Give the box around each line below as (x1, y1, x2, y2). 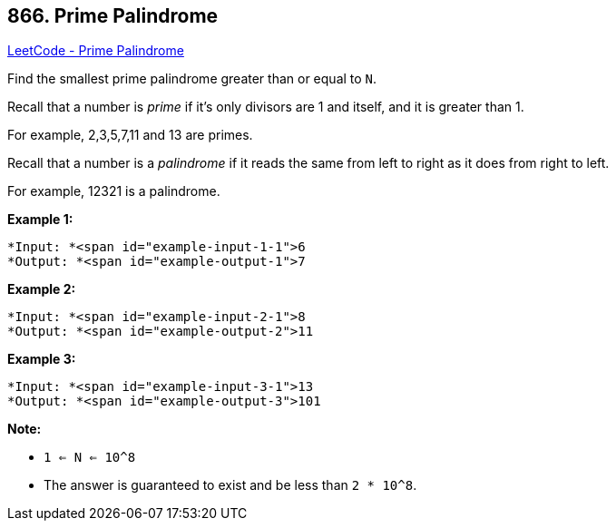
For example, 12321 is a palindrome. (7, 183, 220, 200)
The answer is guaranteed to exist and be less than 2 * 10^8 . (44, 477, 417, 494)
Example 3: (7, 351, 76, 367)
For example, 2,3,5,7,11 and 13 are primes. (7, 127, 253, 143)
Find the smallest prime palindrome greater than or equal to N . (7, 71, 377, 87)
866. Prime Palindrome (7, 5, 219, 27)
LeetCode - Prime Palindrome (7, 43, 184, 59)
